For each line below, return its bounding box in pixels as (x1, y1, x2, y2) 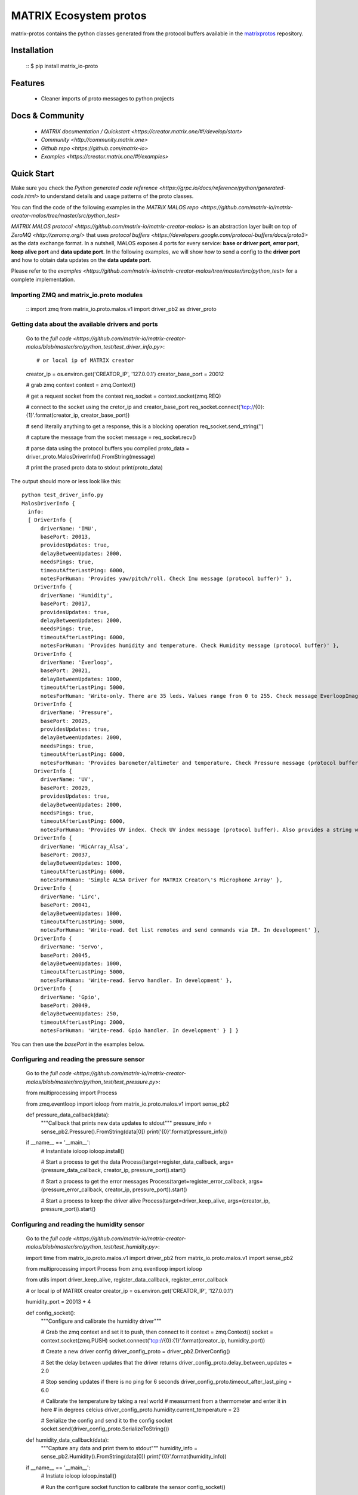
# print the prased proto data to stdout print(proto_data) (26, 464, 163, 471)
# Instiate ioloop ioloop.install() (41, 1472, 117, 1479)
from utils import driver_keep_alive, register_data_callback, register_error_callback (26, 1276, 228, 1283)
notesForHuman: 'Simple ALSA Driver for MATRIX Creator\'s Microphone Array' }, (40, 877, 283, 883)
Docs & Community (11, 111, 85, 121)
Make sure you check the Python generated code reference (11, 184, 158, 191)
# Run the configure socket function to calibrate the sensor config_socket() (41, 1483, 226, 1490)
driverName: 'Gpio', (40, 993, 101, 1000)
